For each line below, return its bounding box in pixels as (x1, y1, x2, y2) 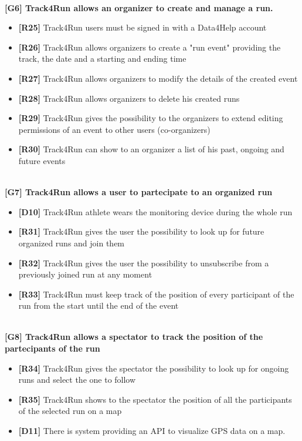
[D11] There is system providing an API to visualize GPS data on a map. (18, 425, 286, 437)
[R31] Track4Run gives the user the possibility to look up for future (18, 225, 264, 238)
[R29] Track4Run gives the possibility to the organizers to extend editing (18, 112, 283, 124)
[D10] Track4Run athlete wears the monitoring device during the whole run (18, 205, 293, 218)
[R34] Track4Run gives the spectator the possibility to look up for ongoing (18, 362, 289, 374)
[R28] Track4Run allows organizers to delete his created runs (18, 92, 240, 104)
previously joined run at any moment (18, 268, 152, 280)
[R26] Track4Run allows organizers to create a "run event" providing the (18, 41, 281, 53)
